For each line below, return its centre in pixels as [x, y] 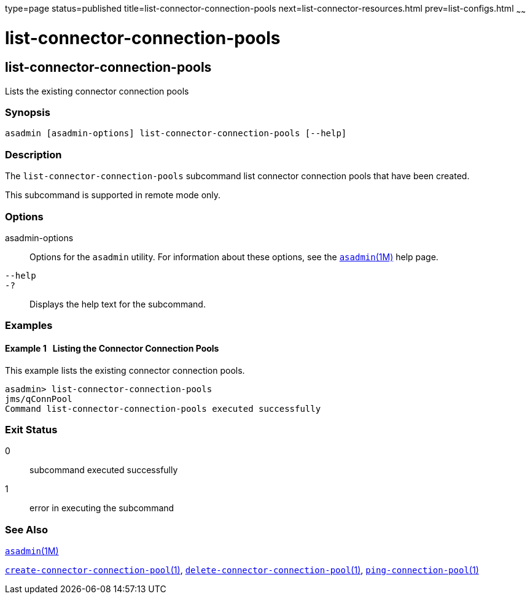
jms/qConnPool [39, 399]
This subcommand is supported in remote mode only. [113, 195]
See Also [26, 529]
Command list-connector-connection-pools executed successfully [163, 408]
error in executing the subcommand [102, 508]
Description [33, 154]
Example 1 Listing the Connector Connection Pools [112, 348]
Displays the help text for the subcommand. [118, 304]
